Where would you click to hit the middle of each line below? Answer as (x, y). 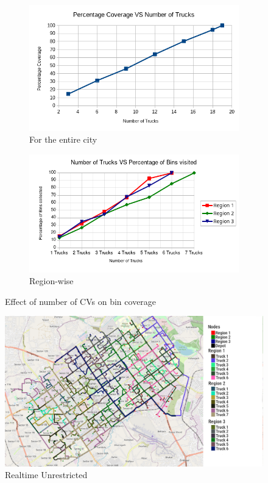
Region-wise (51, 281)
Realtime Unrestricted (46, 475)
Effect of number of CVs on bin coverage (81, 301)
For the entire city (63, 139)
